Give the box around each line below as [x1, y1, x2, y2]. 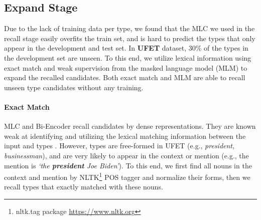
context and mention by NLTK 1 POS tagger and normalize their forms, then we [4, 170, 250, 182]
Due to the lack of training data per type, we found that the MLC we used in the [4, 23, 255, 34]
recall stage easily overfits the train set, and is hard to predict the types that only [4, 33, 255, 43]
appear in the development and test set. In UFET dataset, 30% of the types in [4, 43, 248, 53]
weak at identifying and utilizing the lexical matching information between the [4, 130, 246, 141]
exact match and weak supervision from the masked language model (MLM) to [4, 62, 247, 73]
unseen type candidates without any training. [4, 82, 144, 92]
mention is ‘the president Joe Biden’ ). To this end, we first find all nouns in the [4, 160, 252, 170]
